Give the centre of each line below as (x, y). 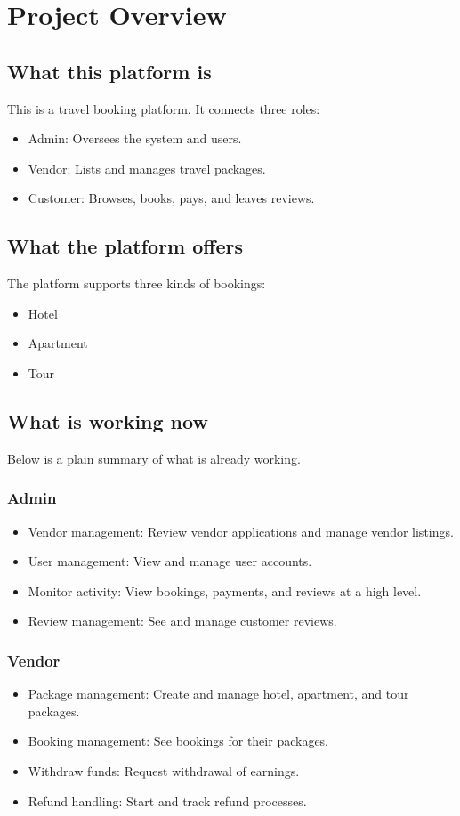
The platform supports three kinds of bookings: (137, 283)
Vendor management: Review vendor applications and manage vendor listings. (241, 531)
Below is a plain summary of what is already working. (154, 458)
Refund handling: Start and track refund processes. (167, 800)
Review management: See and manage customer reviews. (182, 621)
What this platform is (109, 71)
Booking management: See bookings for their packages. (178, 741)
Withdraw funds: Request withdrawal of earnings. (164, 770)
